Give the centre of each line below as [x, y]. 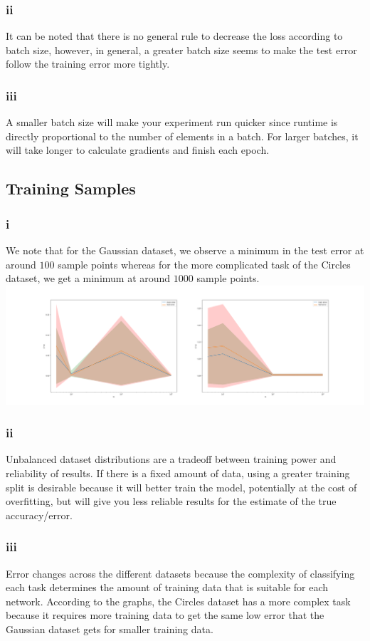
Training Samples [71, 188]
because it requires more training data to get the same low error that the [165, 615]
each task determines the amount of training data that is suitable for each [167, 587]
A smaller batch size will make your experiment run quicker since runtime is [172, 122]
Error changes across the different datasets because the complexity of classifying [180, 573]
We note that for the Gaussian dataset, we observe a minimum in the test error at [185, 250]
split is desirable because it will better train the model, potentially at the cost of [181, 487]
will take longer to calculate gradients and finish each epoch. [138, 150]
